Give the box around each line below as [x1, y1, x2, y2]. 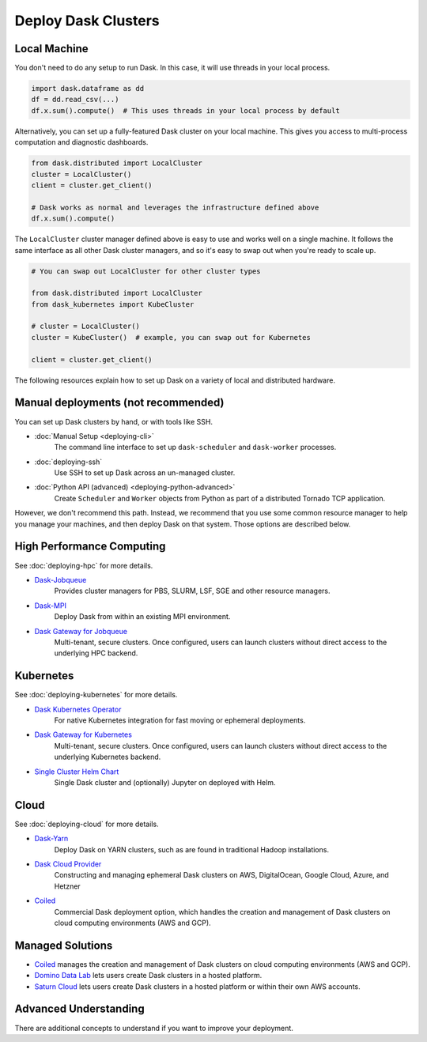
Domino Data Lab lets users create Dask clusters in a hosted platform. [34, 971, 263, 980]
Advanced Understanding [14, 1002, 145, 1016]
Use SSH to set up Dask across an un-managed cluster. [54, 468, 236, 478]
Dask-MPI [34, 601, 67, 610]
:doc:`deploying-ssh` [34, 457, 103, 466]
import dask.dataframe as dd [31, 84, 145, 93]
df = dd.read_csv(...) [31, 95, 119, 104]
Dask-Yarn [34, 834, 69, 844]
